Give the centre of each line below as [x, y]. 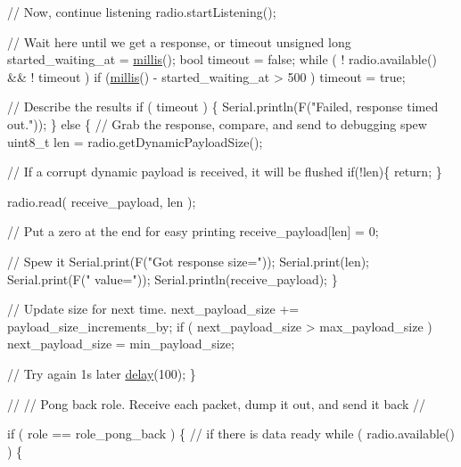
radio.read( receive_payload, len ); [102, 201]
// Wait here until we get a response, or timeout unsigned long [179, 41]
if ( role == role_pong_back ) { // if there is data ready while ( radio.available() [231, 434]
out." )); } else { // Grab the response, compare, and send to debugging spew [217, 123]
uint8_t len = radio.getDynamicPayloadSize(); [135, 141]
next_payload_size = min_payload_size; [121, 344]
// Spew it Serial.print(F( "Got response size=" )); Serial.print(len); [189, 261]
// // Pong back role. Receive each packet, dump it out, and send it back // [217, 403]
